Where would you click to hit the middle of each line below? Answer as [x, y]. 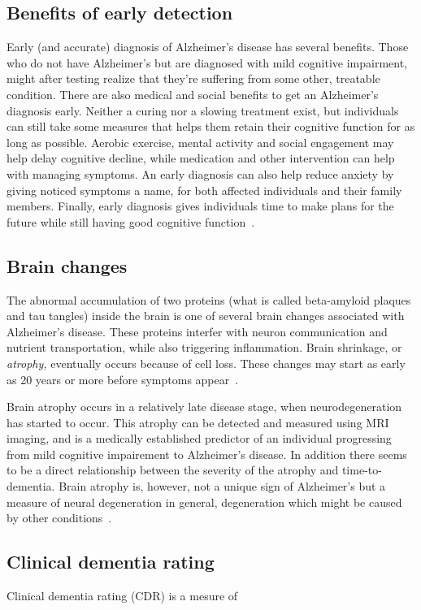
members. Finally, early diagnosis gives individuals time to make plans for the [200, 206]
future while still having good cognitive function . [131, 221]
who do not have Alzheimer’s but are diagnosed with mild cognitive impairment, [207, 62]
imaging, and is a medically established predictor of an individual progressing [199, 438]
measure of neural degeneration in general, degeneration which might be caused [204, 502]
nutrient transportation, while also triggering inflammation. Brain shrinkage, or [204, 347]
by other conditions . [59, 518]
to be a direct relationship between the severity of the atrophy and [173, 470]
